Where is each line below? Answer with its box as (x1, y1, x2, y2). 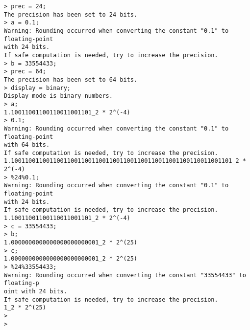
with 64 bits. (4, 141, 50, 149)
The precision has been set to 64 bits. (4, 76, 138, 83)
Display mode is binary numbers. (4, 92, 113, 100)
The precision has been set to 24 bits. (4, 11, 138, 18)
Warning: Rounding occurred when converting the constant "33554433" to (4, 271, 246, 279)
